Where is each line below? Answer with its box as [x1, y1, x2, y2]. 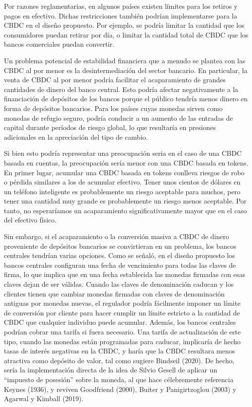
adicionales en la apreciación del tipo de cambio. [4, 131, 148, 142]
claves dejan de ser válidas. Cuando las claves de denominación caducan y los [4, 279, 234, 289]
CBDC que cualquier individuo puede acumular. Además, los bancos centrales [4, 317, 236, 327]
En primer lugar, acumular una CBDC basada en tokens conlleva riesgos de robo [4, 167, 245, 177]
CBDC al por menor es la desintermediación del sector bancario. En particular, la [4, 65, 248, 75]
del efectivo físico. [4, 215, 57, 225]
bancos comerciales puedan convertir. [4, 39, 114, 49]
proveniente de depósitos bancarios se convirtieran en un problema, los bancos [4, 240, 236, 251]
